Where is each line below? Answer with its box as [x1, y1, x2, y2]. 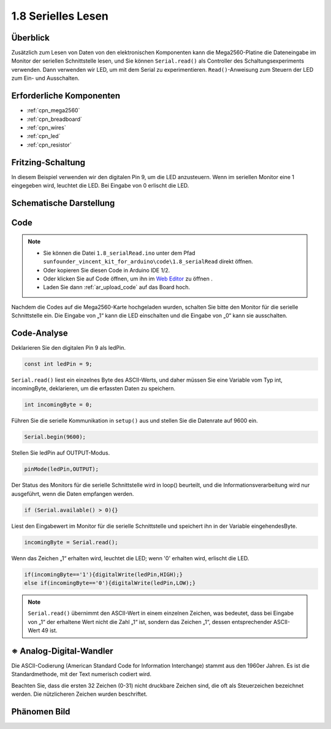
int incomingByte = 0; [24, 401, 93, 408]
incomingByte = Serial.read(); [24, 539, 119, 546]
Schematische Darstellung [11, 198, 115, 208]
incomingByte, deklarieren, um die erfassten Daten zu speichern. [11, 385, 176, 392]
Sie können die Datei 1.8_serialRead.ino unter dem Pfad [43, 249, 196, 256]
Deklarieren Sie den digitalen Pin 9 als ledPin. [11, 344, 126, 352]
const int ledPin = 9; [24, 361, 93, 368]
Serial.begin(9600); [24, 433, 86, 441]
